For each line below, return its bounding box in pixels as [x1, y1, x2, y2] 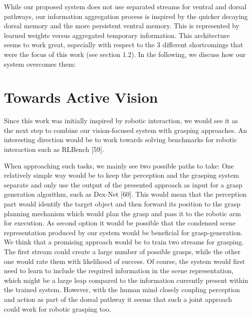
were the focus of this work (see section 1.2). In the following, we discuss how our [4, 49, 246, 59]
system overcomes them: [4, 58, 76, 69]
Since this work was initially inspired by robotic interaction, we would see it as [4, 115, 238, 126]
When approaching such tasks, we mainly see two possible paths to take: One [4, 160, 234, 170]
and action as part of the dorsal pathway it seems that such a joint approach [4, 294, 232, 304]
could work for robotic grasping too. [4, 303, 111, 314]
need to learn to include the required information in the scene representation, [4, 265, 234, 276]
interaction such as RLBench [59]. [4, 144, 104, 154]
